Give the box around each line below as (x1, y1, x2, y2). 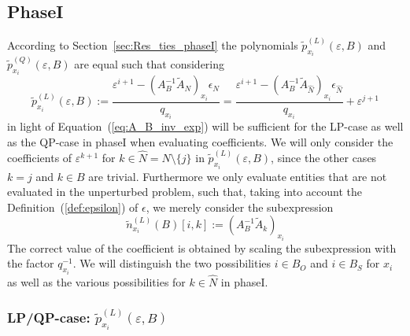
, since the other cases (271, 150, 377, 166)
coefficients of (7, 150, 72, 166)
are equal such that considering (74, 55, 225, 72)
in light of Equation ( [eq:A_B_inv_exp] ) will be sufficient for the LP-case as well (7, 118, 404, 135)
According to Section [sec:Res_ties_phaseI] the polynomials (7, 36, 298, 53)
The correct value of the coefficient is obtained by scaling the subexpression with (7, 239, 397, 256)
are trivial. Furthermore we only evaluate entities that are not (88, 168, 387, 184)
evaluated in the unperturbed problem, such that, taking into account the (7, 183, 362, 200)
